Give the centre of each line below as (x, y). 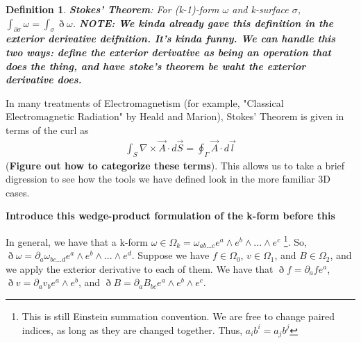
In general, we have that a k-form (77, 241)
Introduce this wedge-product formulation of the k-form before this (170, 216)
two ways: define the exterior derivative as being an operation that (168, 52)
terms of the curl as (47, 129)
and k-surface (260, 9)
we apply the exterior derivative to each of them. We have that (140, 268)
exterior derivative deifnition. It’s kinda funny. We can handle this (170, 39)
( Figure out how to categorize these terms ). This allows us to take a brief (175, 165)
